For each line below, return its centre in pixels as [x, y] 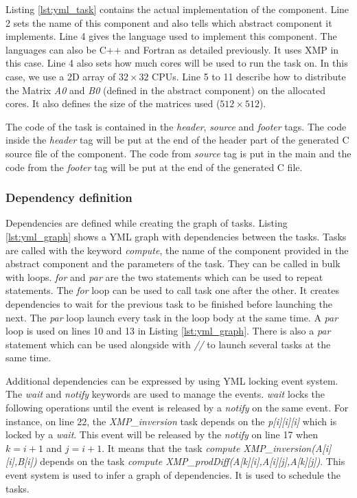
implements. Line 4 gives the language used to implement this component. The [171, 36]
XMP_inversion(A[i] [287, 448]
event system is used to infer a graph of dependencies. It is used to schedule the [173, 475]
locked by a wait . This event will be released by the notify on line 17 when [162, 434]
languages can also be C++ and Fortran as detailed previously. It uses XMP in [172, 49]
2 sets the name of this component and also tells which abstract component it [169, 22]
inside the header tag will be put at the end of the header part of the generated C [177, 140]
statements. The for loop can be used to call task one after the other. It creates [173, 290]
